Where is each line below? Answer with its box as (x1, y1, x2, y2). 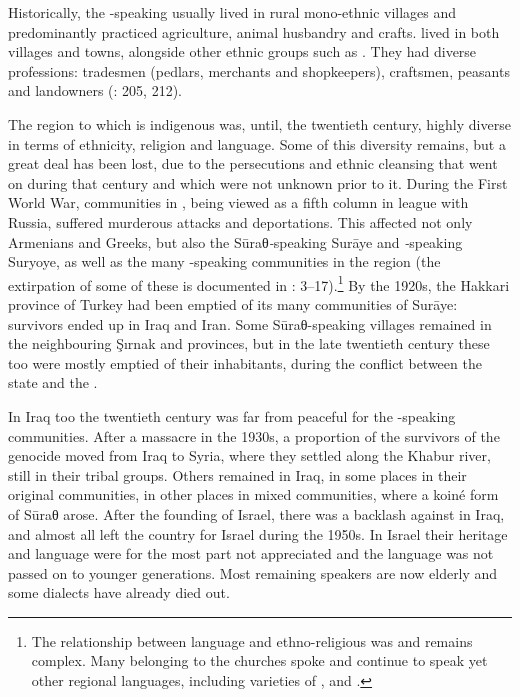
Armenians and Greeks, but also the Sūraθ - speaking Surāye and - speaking (8, 231, 463, 252)
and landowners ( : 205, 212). (8, 80, 182, 101)
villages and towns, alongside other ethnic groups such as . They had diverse (8, 41, 477, 62)
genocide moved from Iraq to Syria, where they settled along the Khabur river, (8, 445, 491, 466)
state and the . (8, 372, 98, 393)
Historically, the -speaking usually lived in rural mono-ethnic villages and (8, 2, 457, 22)
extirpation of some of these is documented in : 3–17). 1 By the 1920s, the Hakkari (8, 271, 510, 295)
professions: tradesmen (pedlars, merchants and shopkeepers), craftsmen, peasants (8, 60, 510, 81)
